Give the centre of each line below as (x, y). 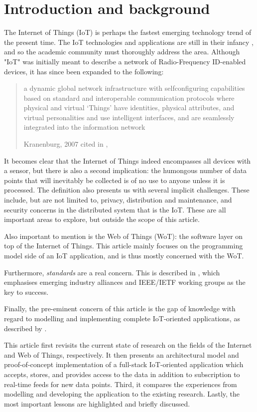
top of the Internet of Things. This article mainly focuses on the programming (124, 246)
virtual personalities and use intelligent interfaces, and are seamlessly (129, 117)
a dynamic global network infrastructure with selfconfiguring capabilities (134, 88)
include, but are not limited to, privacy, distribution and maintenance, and (118, 200)
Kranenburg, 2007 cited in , (66, 144)
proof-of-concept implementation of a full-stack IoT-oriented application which (124, 364)
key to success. (26, 292)
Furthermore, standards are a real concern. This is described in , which (112, 272)
